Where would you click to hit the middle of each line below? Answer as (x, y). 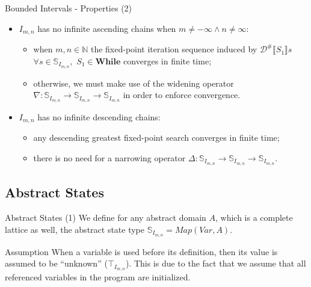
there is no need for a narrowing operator (109, 158)
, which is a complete (254, 218)
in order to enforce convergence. (182, 95)
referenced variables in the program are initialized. (98, 276)
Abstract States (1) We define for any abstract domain (106, 218)
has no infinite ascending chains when (107, 28)
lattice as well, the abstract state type (75, 229)
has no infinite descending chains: (99, 116)
